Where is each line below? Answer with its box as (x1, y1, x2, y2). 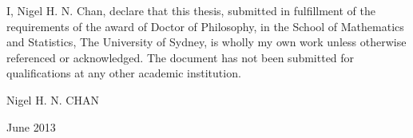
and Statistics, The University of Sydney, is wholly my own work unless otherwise (6, 34, 407, 50)
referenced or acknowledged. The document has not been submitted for (6, 49, 355, 65)
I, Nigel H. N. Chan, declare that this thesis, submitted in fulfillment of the (6, 2, 375, 18)
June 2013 (6, 118, 56, 135)
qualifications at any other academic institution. (6, 65, 241, 81)
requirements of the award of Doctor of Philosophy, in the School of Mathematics (6, 18, 404, 34)
